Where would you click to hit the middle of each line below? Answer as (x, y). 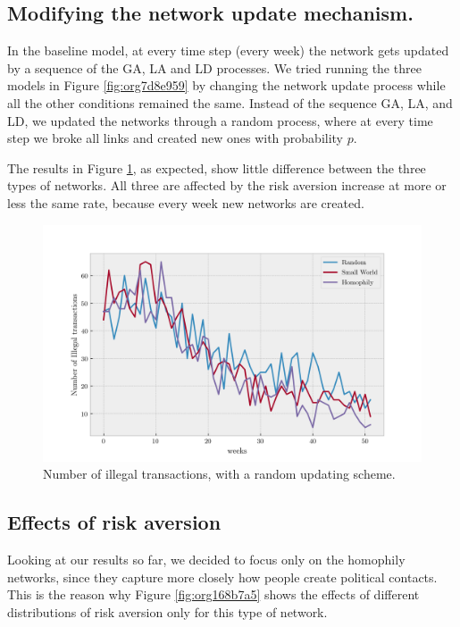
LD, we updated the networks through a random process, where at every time (220, 120)
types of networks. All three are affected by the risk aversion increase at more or (227, 185)
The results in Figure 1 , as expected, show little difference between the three (217, 167)
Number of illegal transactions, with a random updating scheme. (219, 474)
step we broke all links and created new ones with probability (176, 138)
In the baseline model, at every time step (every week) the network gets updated (228, 50)
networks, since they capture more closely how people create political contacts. (222, 577)
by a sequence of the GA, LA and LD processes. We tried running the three (214, 67)
